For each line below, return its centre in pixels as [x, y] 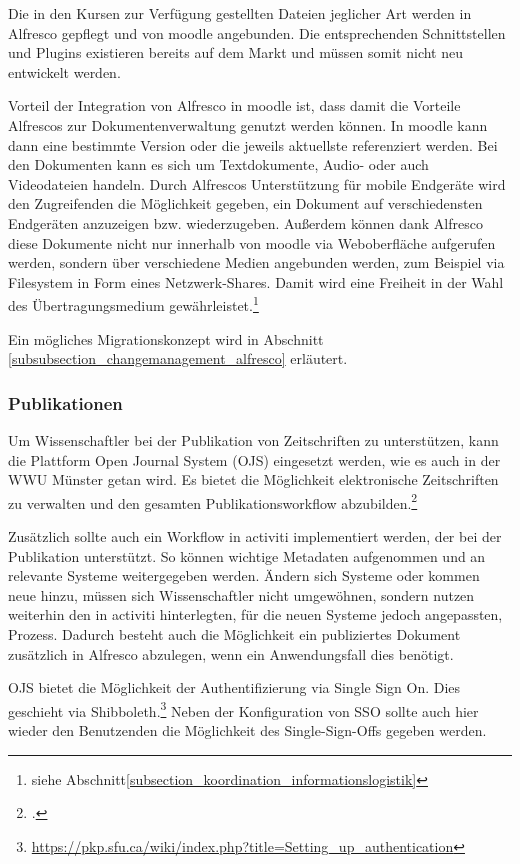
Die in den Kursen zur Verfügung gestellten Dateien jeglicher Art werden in [240, 13]
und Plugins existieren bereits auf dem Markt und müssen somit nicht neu [236, 52]
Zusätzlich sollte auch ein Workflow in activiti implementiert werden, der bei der [255, 536]
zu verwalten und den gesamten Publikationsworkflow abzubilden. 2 [213, 501]
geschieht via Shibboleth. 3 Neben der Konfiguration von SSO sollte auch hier [243, 709]
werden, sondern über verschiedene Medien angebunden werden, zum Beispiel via [256, 262]
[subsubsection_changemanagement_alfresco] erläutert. [178, 358]
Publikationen [65, 402]
